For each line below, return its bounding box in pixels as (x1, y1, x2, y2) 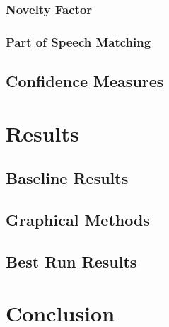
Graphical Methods (6, 209, 150, 231)
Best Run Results (6, 250, 137, 272)
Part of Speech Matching (6, 33, 151, 50)
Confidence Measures (6, 70, 164, 92)
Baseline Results (6, 167, 129, 189)
